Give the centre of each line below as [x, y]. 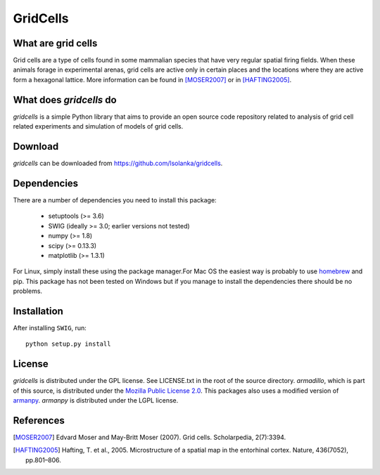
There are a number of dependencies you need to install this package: [115, 200]
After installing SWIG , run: [50, 327]
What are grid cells [55, 43]
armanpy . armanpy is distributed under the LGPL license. [96, 401]
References [39, 421]
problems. [27, 291]
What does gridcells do [65, 99]
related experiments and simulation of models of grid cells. [98, 126]
